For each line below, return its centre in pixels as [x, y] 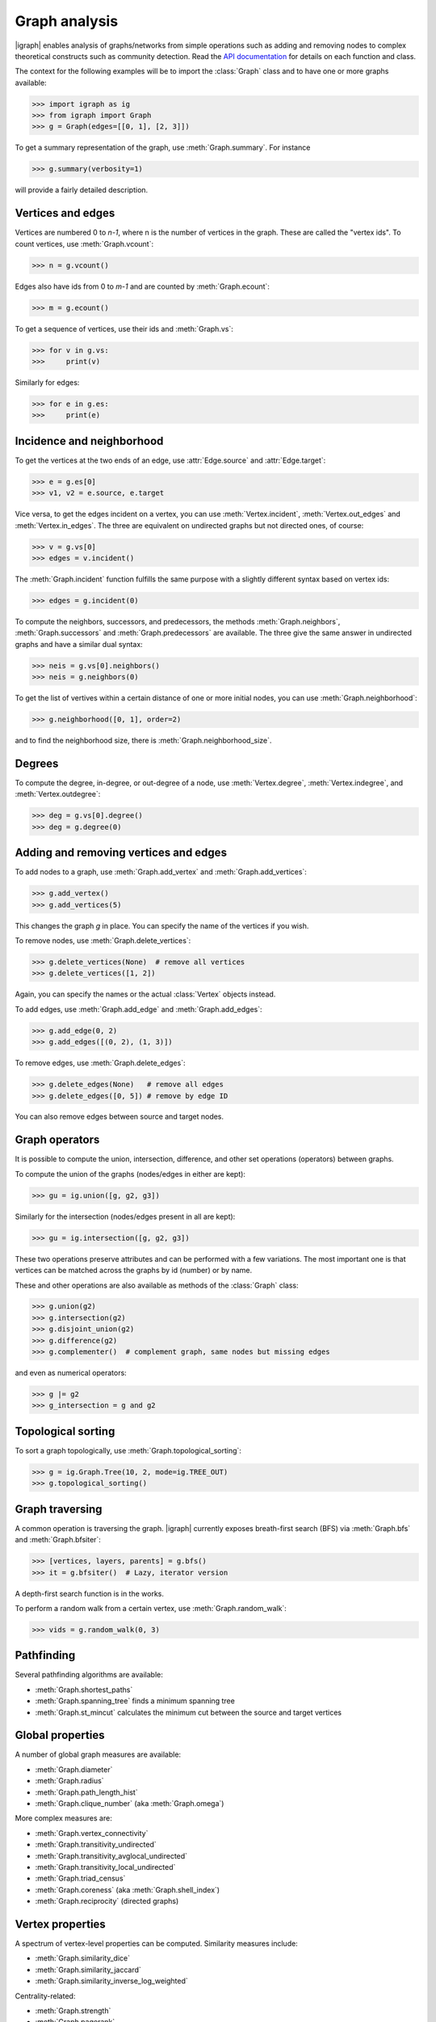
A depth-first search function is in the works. [90, 1593]
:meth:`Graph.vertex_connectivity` [92, 1833]
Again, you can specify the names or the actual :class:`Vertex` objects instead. [145, 994]
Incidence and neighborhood [89, 441]
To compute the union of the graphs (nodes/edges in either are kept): [130, 1174]
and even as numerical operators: [71, 1373]
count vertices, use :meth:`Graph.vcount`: [84, 243]
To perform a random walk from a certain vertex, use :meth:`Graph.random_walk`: [151, 1608]
